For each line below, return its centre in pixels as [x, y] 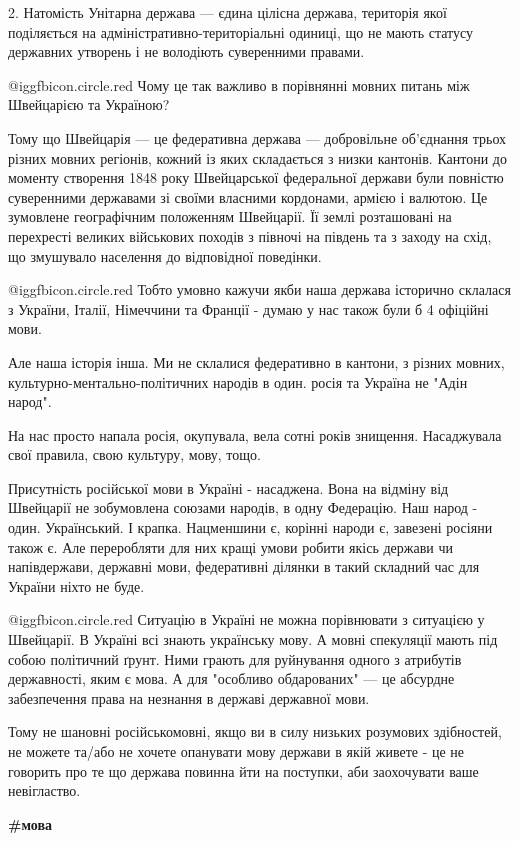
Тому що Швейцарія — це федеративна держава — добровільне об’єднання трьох [257, 137]
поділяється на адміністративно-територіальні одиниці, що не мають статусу [240, 31]
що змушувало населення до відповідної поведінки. [165, 255]
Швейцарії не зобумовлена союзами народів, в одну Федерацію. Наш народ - [243, 507]
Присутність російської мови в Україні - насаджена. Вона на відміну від [228, 487]
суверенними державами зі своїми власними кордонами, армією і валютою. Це [248, 196]
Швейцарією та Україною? [89, 104]
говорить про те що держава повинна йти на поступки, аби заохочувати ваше [243, 770]
